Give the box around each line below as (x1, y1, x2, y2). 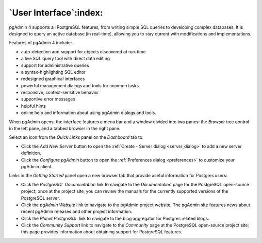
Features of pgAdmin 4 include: (9, 40, 72, 46)
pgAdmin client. (21, 163, 53, 169)
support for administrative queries (21, 62, 89, 68)
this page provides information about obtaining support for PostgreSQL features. (21, 229, 182, 235)
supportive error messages (21, 96, 75, 102)
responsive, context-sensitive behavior (21, 90, 99, 96)
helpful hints (21, 103, 46, 109)
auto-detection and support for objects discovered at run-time (21, 49, 146, 54)
